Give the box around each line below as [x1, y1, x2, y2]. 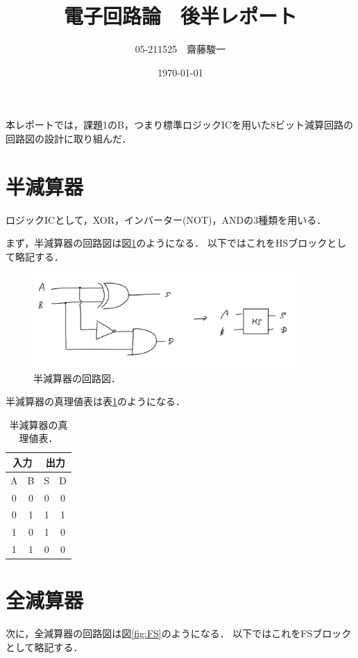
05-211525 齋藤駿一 [135, 42, 226, 56]
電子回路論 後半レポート [63, 1, 297, 30]
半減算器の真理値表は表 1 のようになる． [6, 394, 185, 409]
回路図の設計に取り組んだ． [6, 131, 132, 145]
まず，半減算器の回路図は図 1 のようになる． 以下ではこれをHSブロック [6, 236, 327, 250]
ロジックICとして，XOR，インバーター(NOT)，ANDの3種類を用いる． [6, 212, 327, 227]
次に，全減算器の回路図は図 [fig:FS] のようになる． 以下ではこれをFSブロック [6, 626, 352, 641]
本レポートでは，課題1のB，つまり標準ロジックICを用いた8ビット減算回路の [6, 117, 354, 132]
